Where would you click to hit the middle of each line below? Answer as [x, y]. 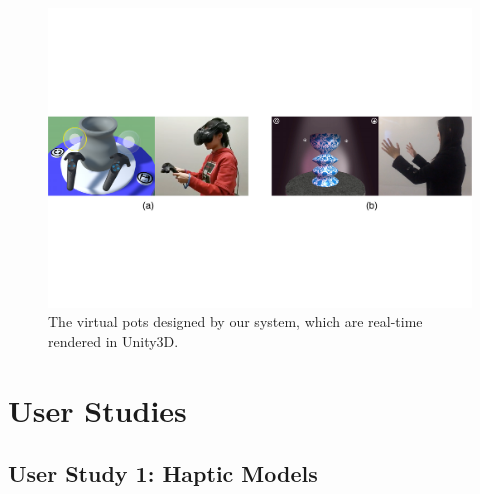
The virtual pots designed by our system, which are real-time [235, 321]
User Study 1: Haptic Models [163, 473]
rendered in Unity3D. [113, 340]
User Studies [97, 409]
